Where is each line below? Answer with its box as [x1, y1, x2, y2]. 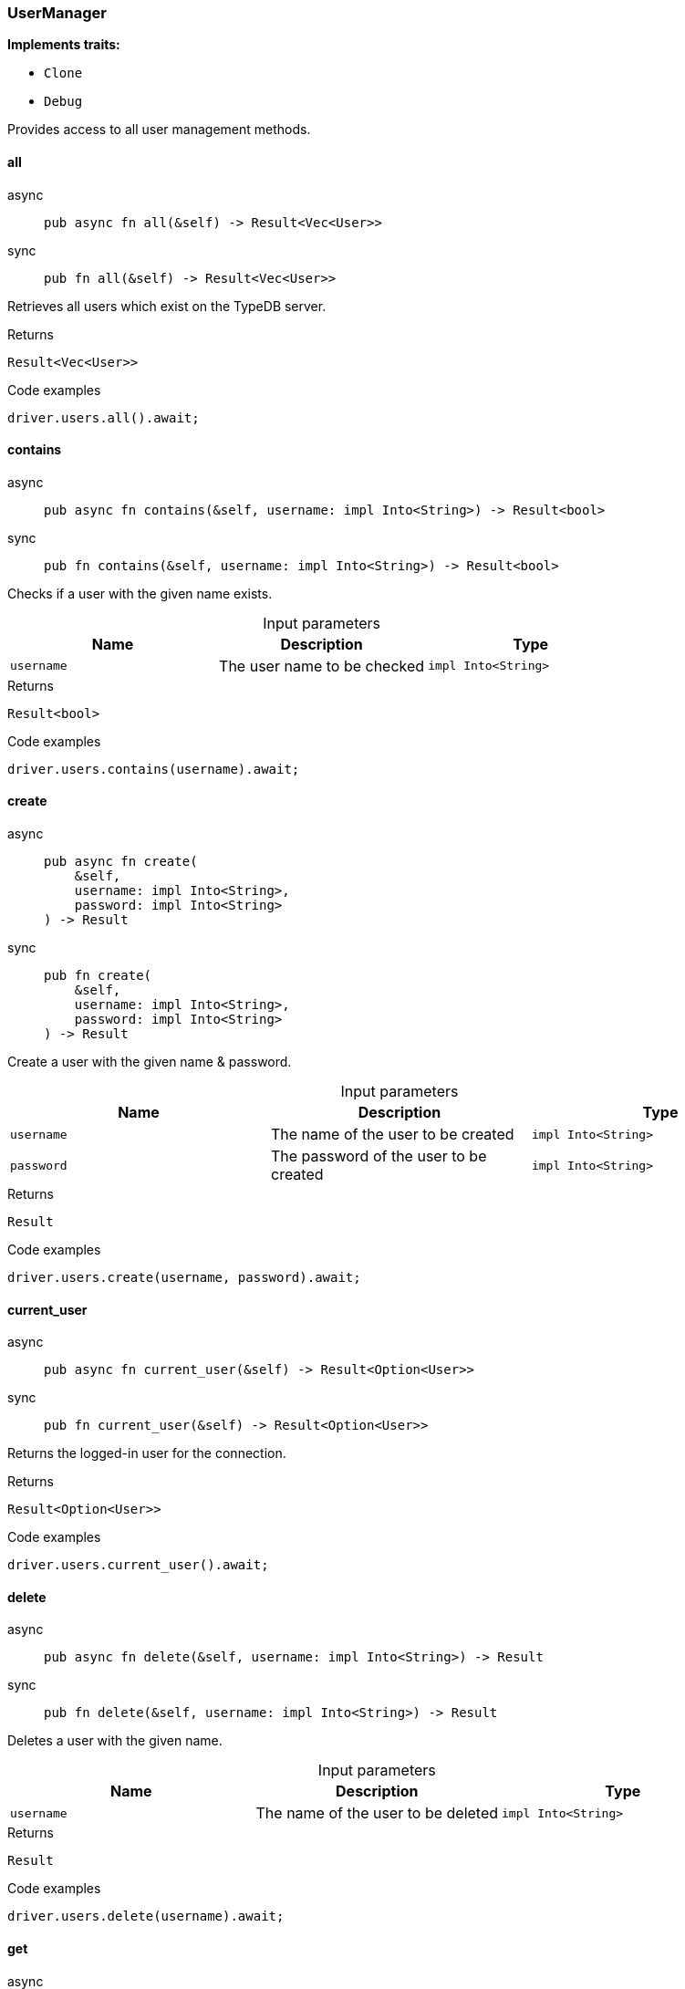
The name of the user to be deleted [255, 1804, 499, 1823]
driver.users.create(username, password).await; [7, 1270, 361, 1286]
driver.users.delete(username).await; [7, 1909, 285, 1924]
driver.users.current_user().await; [7, 1557, 269, 1573]
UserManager [7, 4, 107, 22]
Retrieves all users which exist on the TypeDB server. [7, 297, 327, 314]
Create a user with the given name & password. [7, 1054, 292, 1070]
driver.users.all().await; [7, 410, 200, 425]
